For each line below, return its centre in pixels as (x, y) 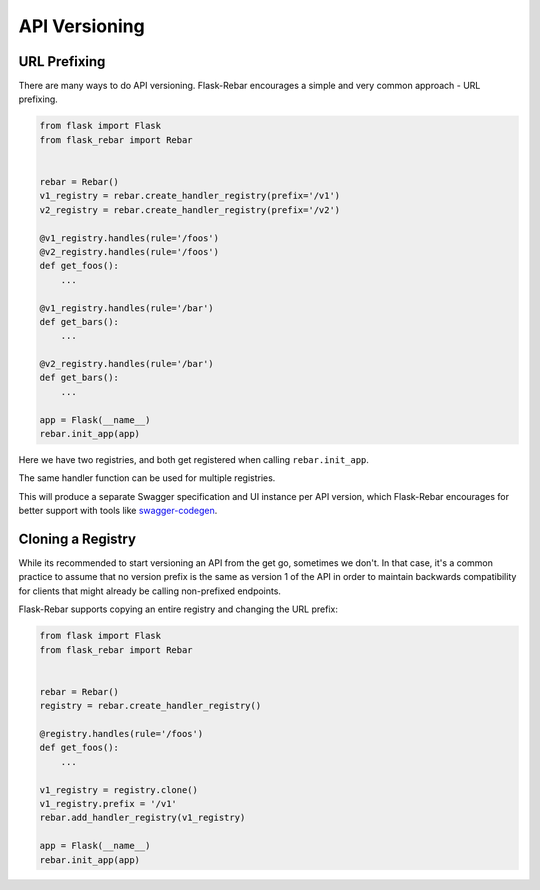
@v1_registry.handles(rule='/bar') (126, 308)
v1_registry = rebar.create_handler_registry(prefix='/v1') (190, 196)
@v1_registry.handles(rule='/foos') (129, 238)
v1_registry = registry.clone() (119, 789)
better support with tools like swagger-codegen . (118, 511)
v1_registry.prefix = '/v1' (108, 803)
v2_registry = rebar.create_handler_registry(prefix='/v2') (190, 209)
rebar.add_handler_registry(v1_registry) (142, 818)
